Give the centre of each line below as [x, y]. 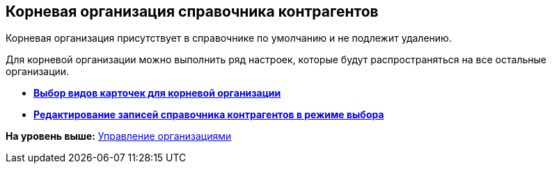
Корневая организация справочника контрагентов [192, 11]
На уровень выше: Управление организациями [119, 136]
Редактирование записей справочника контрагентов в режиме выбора [209, 115]
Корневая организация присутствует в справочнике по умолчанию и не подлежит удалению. [229, 38]
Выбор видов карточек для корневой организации [157, 93]
